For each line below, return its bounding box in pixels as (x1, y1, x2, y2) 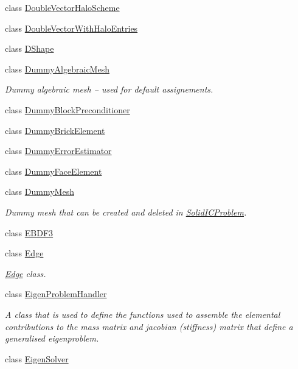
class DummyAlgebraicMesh (5, 62, 109, 75)
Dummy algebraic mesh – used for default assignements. (5, 83, 213, 96)
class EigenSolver (5, 352, 69, 365)
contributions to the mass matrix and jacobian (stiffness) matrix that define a (5, 320, 293, 332)
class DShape (5, 42, 54, 55)
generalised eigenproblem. (5, 332, 99, 345)
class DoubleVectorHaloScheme (5, 1, 120, 13)
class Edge (5, 247, 44, 259)
